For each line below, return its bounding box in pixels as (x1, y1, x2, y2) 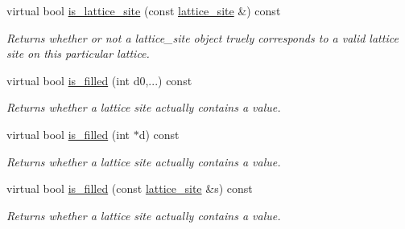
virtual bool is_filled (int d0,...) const (6, 72, 192, 88)
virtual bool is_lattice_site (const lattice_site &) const (6, 2, 281, 18)
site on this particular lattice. (6, 45, 150, 62)
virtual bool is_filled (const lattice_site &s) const (6, 180, 253, 197)
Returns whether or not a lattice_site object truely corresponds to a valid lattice (6, 29, 399, 46)
